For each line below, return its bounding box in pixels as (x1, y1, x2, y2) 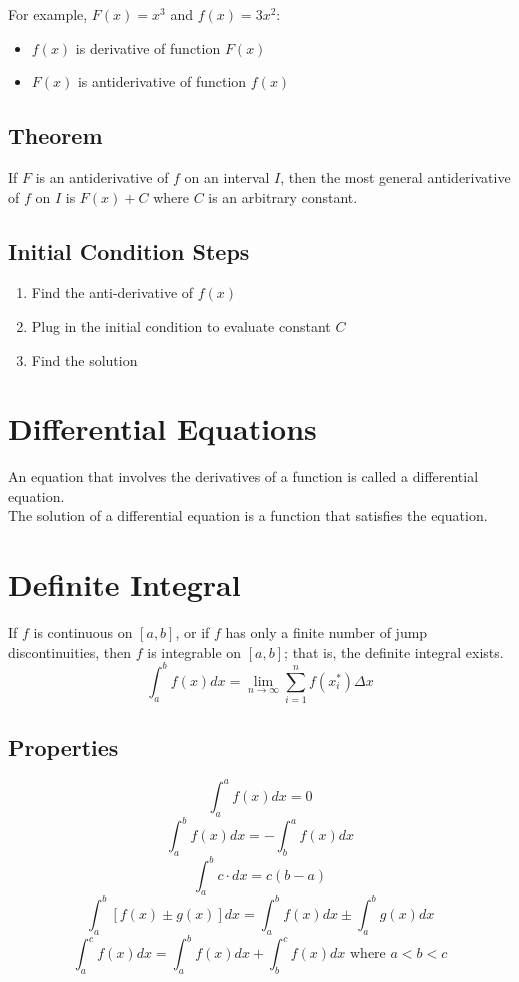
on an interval (184, 166, 270, 187)
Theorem (8, 120, 103, 151)
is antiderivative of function (77, 71, 247, 92)
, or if (175, 622, 210, 643)
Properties (8, 731, 119, 762)
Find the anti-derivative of (31, 282, 194, 303)
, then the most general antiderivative (280, 166, 511, 187)
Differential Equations (8, 408, 317, 449)
